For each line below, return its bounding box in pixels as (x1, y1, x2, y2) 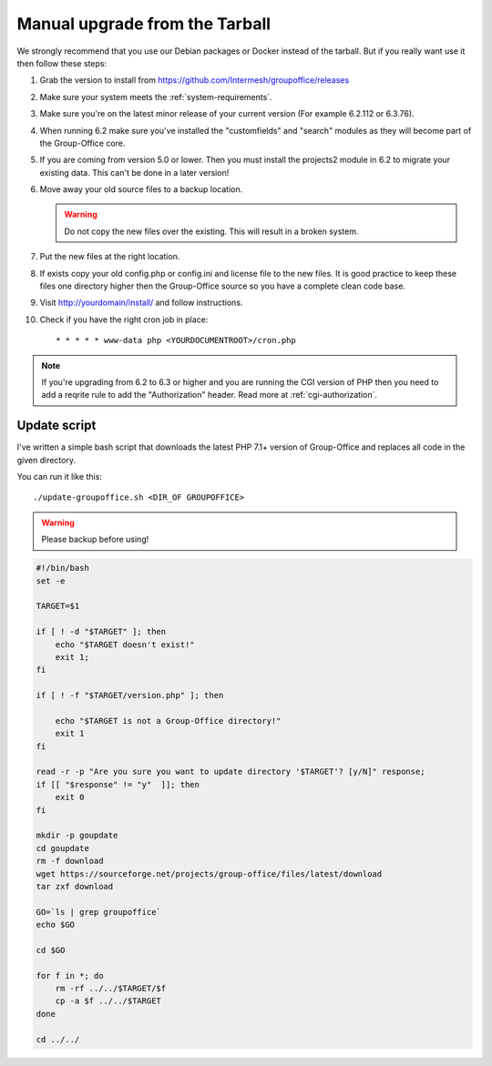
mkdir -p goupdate (36, 830, 118, 841)
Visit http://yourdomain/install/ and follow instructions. (39, 297, 243, 309)
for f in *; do (36, 970, 104, 980)
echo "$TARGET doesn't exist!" (55, 639, 195, 650)
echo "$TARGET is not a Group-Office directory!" (55, 716, 282, 726)
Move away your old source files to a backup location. (39, 184, 243, 195)
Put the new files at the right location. (39, 251, 180, 262)
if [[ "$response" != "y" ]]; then (36, 779, 200, 789)
